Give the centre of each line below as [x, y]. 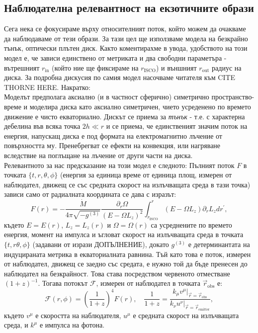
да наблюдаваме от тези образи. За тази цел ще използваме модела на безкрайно [126, 38]
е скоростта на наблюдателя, [78, 315]
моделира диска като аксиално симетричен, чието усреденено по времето [140, 106]
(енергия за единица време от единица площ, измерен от [146, 175]
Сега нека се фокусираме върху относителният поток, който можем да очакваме [125, 29]
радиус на [227, 67]
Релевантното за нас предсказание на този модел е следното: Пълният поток [119, 165]
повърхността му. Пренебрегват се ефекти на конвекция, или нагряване [112, 145]
